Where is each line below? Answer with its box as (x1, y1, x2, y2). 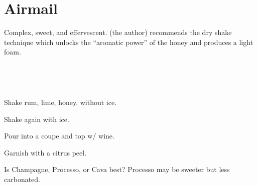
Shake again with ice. (4, 113, 69, 124)
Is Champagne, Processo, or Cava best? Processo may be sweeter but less (4, 164, 230, 174)
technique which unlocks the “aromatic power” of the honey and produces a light (4, 36, 253, 47)
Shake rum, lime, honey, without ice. (4, 97, 117, 107)
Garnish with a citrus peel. (4, 147, 87, 157)
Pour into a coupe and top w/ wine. (4, 130, 114, 141)
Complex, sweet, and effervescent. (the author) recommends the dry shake (4, 27, 232, 37)
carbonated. (4, 174, 41, 184)
